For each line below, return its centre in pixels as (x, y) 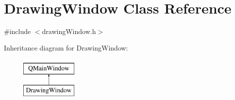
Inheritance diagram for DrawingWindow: (66, 47)
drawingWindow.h (69, 31)
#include (17, 31)
